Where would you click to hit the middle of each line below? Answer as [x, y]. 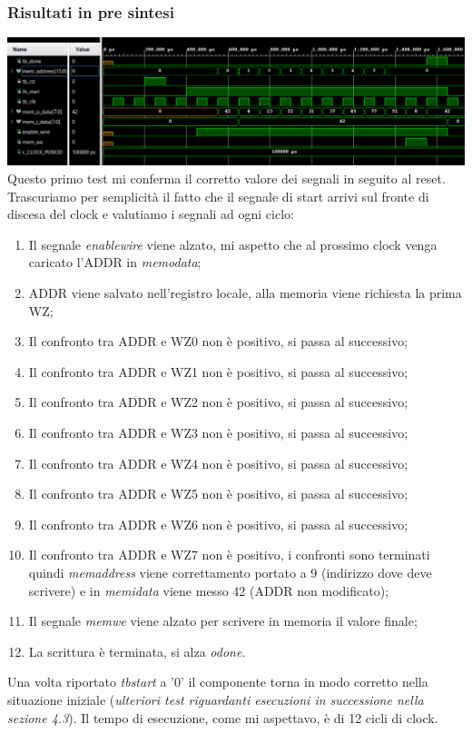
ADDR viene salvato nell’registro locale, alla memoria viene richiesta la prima [245, 293]
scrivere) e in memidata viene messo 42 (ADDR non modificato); [209, 590]
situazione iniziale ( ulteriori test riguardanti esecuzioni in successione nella [216, 699]
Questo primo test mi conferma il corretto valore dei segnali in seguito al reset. [226, 179]
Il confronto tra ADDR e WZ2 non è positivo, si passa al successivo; [218, 402]
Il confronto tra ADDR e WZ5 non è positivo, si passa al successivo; [218, 494]
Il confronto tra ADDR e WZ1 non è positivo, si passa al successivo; [218, 371]
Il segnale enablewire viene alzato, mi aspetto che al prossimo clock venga [233, 244]
